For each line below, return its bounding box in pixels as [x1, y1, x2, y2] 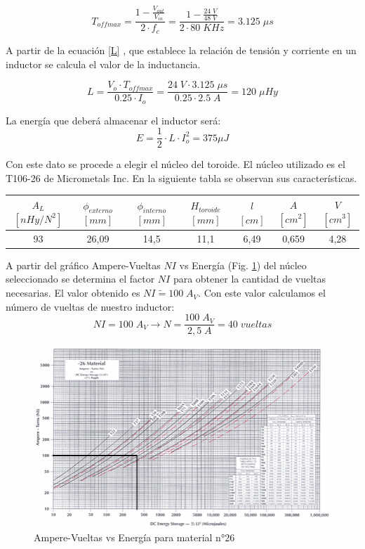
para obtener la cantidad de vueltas [173, 271, 326, 286]
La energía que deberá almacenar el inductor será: [6, 112, 221, 127]
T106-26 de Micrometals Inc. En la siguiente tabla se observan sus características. [6, 170, 357, 185]
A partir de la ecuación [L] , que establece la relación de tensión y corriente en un [6, 42, 357, 57]
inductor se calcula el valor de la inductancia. [6, 56, 201, 71]
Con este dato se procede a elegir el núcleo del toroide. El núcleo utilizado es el [6, 157, 345, 172]
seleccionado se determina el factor [6, 271, 155, 286]
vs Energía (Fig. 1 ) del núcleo [179, 257, 307, 272]
